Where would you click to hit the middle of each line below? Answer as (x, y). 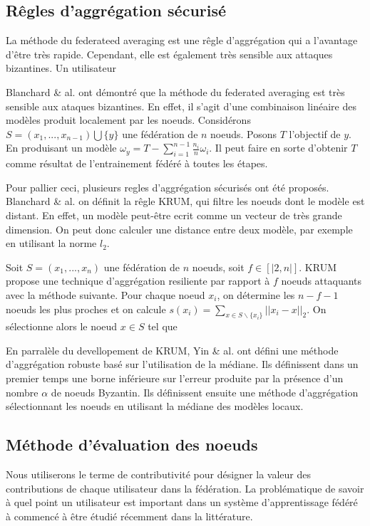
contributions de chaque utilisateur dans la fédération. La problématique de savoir (185, 488)
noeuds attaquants (322, 281)
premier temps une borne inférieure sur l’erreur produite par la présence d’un (175, 378)
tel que (163, 326)
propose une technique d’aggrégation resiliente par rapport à (138, 281)
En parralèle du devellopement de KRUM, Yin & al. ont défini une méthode (172, 350)
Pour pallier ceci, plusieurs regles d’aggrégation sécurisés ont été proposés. (168, 187)
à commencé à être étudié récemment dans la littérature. (129, 516)
